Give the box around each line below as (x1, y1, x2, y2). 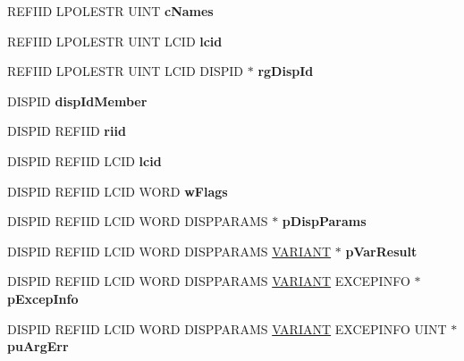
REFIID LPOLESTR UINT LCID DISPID (7, 62, 244, 80)
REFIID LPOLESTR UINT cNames (7, 2, 214, 20)
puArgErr (7, 337, 69, 356)
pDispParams (282, 212, 367, 231)
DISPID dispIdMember (7, 91, 148, 110)
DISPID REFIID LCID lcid (7, 151, 162, 170)
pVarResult (345, 241, 418, 260)
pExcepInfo (7, 289, 79, 307)
